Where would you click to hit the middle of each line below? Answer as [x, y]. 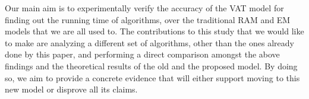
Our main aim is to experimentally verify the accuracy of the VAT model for [144, 8]
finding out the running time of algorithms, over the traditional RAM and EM [148, 19]
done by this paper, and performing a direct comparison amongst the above [142, 54]
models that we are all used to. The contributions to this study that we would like [154, 31]
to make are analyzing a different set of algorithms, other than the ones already [149, 42]
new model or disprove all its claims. [71, 89]
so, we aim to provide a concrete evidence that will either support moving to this [152, 77]
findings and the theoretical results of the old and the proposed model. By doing [151, 66]
